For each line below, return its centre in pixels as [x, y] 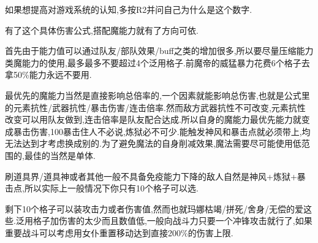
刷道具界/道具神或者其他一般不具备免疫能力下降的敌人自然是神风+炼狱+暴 [155, 176]
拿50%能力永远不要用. [48, 75]
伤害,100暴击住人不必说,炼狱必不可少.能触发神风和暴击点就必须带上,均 [170, 131]
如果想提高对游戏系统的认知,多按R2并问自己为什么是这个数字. [129, 9]
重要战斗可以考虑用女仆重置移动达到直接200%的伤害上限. [119, 232]
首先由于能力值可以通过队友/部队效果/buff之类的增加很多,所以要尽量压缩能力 [159, 51]
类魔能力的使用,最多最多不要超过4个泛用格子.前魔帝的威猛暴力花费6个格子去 [157, 62]
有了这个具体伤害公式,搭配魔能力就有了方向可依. [102, 30]
